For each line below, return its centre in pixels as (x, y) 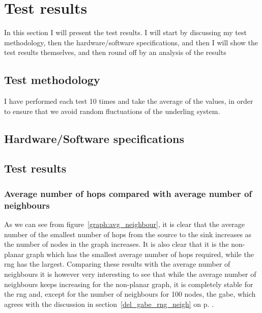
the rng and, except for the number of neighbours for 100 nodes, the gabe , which (130, 294)
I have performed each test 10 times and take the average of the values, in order (129, 101)
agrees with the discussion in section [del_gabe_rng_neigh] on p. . (109, 304)
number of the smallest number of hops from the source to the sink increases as (128, 234)
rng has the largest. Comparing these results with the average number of (117, 264)
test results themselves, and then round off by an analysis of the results (115, 52)
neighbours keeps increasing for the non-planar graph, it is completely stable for (129, 284)
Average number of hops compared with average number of (128, 193)
